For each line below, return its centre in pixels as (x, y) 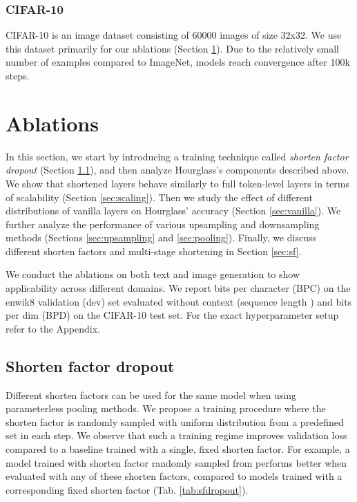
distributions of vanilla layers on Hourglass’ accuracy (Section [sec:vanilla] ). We (173, 211)
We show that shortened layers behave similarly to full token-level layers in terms (178, 183)
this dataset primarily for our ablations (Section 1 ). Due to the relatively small (172, 48)
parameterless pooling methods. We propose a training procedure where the (166, 408)
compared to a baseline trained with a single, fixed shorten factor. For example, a (178, 449)
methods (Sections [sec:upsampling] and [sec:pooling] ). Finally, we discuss (161, 238)
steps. (18, 75)
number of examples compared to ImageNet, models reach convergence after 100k (178, 62)
